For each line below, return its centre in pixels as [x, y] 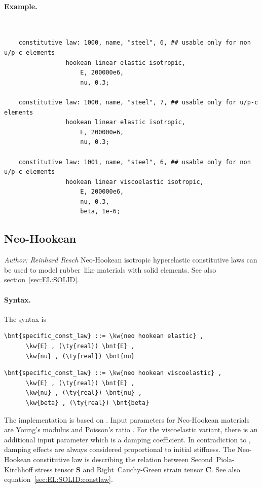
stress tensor [54, 469]
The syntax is [25, 318]
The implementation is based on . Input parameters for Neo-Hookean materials [127, 419]
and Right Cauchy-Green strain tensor [143, 469]
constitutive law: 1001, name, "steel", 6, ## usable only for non [135, 162]
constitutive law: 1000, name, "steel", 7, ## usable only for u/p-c [138, 102]
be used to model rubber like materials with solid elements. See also [110, 269]
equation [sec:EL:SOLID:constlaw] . [59, 479]
